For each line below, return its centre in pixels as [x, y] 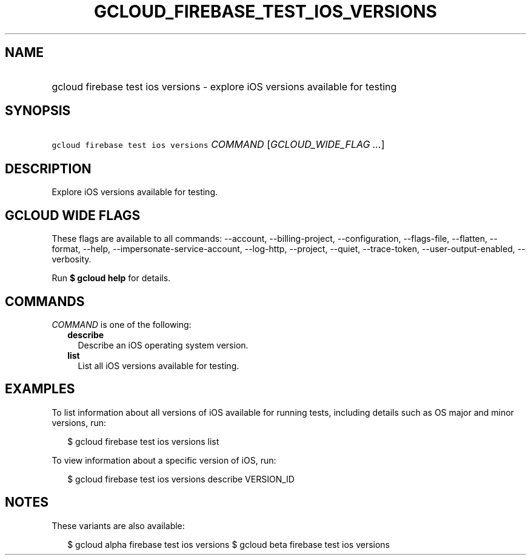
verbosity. [72, 259]
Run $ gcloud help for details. [111, 278]
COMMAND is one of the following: [122, 324]
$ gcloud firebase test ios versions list [143, 441]
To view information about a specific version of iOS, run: [164, 460]
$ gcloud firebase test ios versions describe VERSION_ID [181, 479]
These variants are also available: [118, 525]
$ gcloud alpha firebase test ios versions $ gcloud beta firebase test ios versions [229, 544]
